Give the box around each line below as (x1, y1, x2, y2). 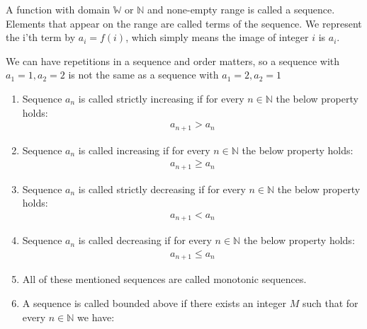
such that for (302, 296, 358, 311)
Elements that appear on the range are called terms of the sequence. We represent (6, 16, 362, 30)
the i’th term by (6, 30, 76, 45)
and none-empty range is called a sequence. (147, 2, 335, 16)
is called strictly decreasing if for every (78, 181, 246, 196)
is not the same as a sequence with (68, 67, 219, 82)
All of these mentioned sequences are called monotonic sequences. (22, 272, 307, 287)
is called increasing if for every (78, 142, 210, 157)
